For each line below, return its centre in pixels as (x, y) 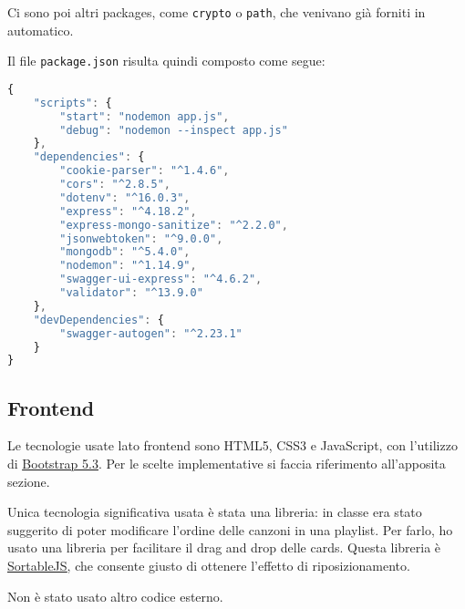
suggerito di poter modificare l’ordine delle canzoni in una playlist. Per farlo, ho (230, 529)
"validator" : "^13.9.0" (131, 293)
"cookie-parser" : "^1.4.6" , (145, 171)
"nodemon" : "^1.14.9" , (128, 266)
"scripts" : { (72, 103)
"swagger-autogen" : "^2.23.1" (151, 333)
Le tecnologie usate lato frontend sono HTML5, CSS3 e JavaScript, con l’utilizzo (232, 445)
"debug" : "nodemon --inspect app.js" (174, 130)
